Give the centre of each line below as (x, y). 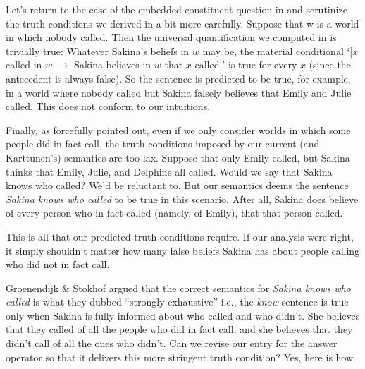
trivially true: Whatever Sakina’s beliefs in (98, 50)
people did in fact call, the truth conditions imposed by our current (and (163, 144)
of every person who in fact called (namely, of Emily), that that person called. (174, 213)
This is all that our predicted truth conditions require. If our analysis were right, (180, 236)
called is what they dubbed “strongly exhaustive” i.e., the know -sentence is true (177, 302)
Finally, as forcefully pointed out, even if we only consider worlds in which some (178, 129)
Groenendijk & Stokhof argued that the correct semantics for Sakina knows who (178, 288)
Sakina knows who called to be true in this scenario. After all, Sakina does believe (182, 199)
